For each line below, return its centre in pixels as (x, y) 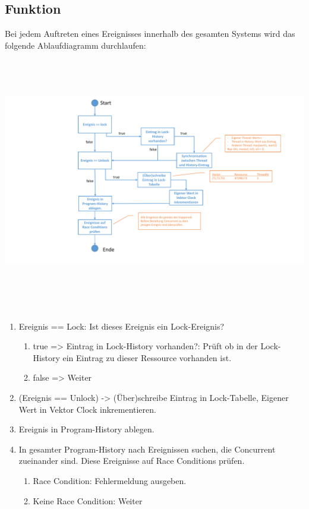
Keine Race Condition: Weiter (88, 500)
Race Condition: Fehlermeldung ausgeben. (110, 480)
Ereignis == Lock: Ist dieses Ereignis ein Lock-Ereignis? (122, 326)
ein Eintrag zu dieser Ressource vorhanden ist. (147, 357)
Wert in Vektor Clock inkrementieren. (87, 409)
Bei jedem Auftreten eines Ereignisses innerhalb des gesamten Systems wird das (150, 34)
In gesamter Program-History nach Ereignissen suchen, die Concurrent (147, 449)
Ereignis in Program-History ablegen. (86, 429)
